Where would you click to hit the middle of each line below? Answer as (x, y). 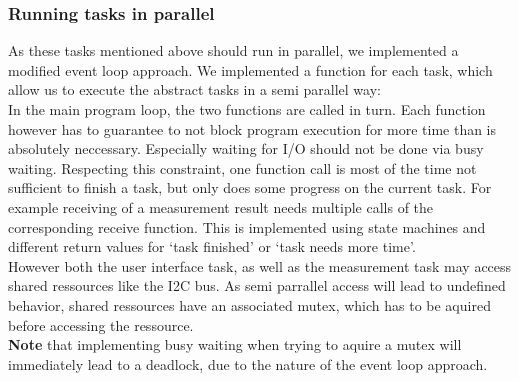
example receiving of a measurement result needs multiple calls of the (221, 206)
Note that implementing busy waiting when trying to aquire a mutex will (235, 344)
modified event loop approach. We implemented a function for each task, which (250, 69)
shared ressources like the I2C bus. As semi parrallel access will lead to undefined (257, 285)
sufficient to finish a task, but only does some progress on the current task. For (250, 187)
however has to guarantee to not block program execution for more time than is (252, 128)
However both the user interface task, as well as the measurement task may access (260, 265)
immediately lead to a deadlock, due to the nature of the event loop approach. (248, 363)
